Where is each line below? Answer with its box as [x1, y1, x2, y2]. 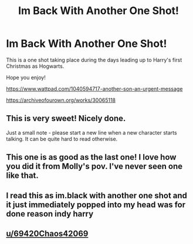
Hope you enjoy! [6, 74, 46, 81]
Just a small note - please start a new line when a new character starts [6, 129, 177, 136]
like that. [6, 171, 39, 181]
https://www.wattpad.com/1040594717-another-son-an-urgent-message [6, 85, 183, 92]
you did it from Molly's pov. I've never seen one [6, 161, 183, 171]
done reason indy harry [6, 209, 94, 219]
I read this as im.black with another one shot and [6, 190, 188, 200]
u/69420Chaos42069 [6, 228, 89, 238]
